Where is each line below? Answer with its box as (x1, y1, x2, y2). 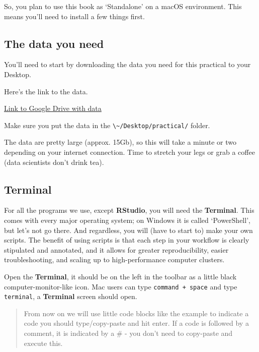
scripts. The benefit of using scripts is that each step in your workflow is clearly (4, 234, 249, 245)
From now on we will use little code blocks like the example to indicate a (24, 308, 249, 318)
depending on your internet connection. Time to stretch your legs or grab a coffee (4, 147, 255, 157)
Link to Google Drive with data (4, 103, 102, 113)
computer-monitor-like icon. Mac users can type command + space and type (4, 281, 237, 291)
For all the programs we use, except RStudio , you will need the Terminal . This (4, 205, 254, 215)
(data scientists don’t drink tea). (4, 156, 104, 167)
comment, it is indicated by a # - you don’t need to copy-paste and (24, 328, 233, 338)
